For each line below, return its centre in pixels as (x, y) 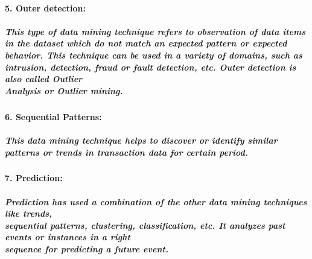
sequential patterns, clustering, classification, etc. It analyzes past (145, 225)
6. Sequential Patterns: (53, 116)
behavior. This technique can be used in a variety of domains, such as (154, 55)
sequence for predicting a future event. (87, 249)
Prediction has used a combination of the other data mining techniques (156, 201)
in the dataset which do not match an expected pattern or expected (146, 43)
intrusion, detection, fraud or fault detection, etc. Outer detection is (151, 67)
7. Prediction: (34, 178)
